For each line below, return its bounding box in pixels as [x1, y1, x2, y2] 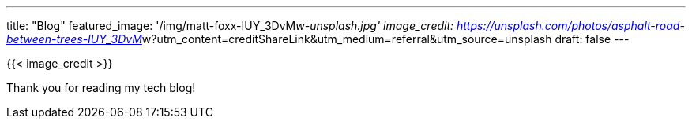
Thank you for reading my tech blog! [6, 81, 196, 94]
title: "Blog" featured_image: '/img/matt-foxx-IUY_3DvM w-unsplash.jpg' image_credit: [6, 19, 454, 32]
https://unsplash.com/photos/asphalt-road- [456, 19, 685, 32]
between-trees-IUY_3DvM [6, 32, 142, 46]
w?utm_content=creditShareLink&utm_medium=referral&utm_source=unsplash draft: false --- [141, 32, 630, 46]
